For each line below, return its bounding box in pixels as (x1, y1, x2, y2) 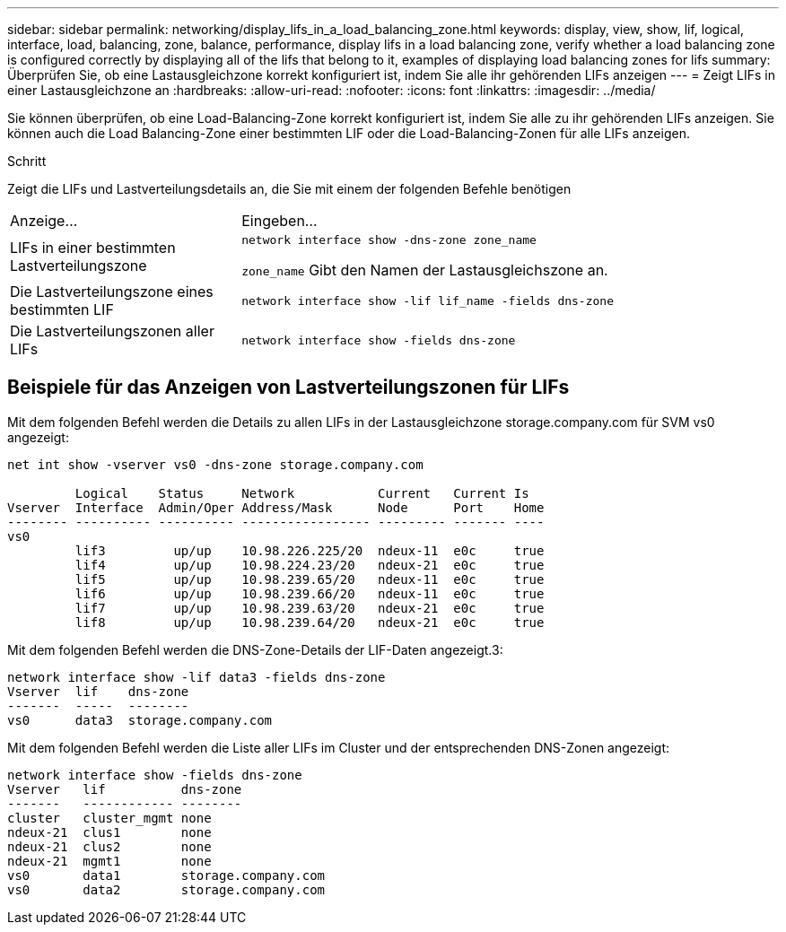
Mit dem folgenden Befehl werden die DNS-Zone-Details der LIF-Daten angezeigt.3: (7, 641, 503, 658)
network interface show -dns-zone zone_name (241, 233, 537, 247)
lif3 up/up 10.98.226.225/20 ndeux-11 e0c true (74, 543, 545, 558)
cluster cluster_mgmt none (7, 810, 212, 825)
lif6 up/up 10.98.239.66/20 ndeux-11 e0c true (74, 586, 545, 601)
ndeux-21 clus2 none (7, 839, 212, 854)
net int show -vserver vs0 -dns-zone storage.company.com (7, 457, 424, 472)
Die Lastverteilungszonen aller (10, 322, 214, 340)
